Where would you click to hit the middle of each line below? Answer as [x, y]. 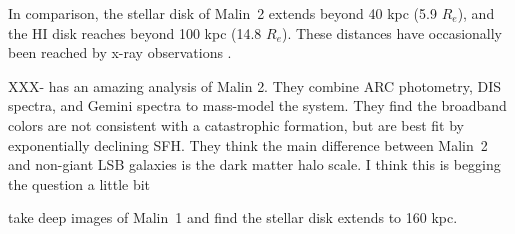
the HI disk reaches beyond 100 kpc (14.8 [135, 32]
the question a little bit [79, 183]
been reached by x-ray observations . [120, 52]
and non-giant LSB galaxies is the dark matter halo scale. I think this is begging [254, 164]
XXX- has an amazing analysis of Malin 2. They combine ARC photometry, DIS [254, 85]
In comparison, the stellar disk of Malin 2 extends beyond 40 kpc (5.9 [222, 13]
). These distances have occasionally [392, 32]
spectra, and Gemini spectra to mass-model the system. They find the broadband [257, 105]
